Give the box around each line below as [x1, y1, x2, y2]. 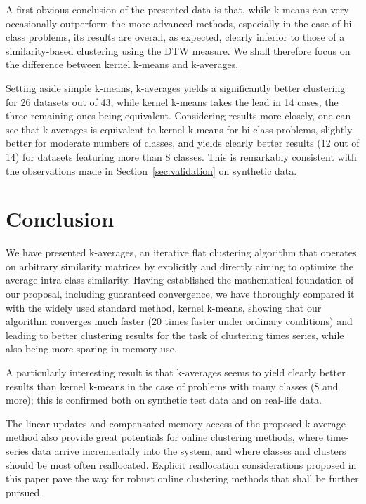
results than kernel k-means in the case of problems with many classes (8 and [6, 378, 339, 393]
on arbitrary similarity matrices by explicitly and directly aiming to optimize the [6, 258, 354, 273]
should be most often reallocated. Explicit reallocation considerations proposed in [6, 457, 357, 472]
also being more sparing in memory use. [6, 341, 177, 356]
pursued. [6, 484, 43, 499]
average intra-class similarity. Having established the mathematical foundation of [6, 272, 354, 287]
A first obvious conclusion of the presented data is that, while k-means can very [6, 2, 349, 16]
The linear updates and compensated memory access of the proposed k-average [6, 416, 346, 430]
